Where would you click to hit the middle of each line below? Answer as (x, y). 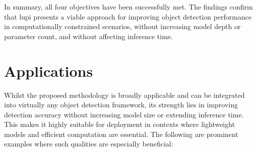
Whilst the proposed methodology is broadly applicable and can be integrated (124, 95)
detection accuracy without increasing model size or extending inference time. (124, 114)
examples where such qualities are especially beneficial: (89, 144)
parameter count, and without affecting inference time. (88, 36)
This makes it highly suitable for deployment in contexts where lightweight (120, 124)
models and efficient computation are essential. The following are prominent (121, 134)
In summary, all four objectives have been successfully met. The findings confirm (128, 7)
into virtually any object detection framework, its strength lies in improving (121, 105)
